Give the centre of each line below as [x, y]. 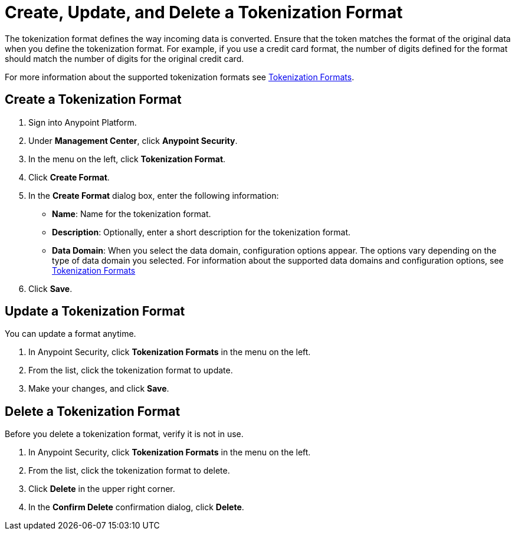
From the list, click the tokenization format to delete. [129, 471]
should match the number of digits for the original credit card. [124, 58]
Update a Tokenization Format [95, 311]
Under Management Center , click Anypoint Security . [133, 140]
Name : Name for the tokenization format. [132, 214]
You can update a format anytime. [70, 334]
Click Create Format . [69, 177]
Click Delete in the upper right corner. [102, 489]
